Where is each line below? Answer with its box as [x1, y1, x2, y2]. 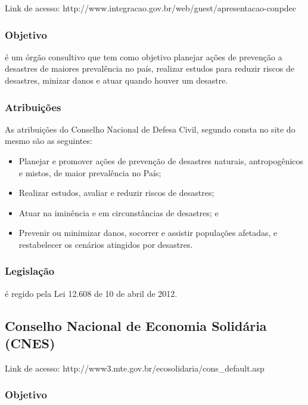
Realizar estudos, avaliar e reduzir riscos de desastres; [18, 186, 214, 199]
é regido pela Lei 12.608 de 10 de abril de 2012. [5, 287, 178, 299]
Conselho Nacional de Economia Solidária [5, 316, 267, 335]
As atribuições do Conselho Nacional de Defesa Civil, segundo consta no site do [5, 122, 295, 135]
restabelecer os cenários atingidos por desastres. [18, 238, 193, 250]
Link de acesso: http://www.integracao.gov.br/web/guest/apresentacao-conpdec [5, 2, 297, 14]
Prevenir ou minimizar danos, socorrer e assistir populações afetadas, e [18, 226, 278, 239]
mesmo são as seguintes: [5, 134, 92, 147]
